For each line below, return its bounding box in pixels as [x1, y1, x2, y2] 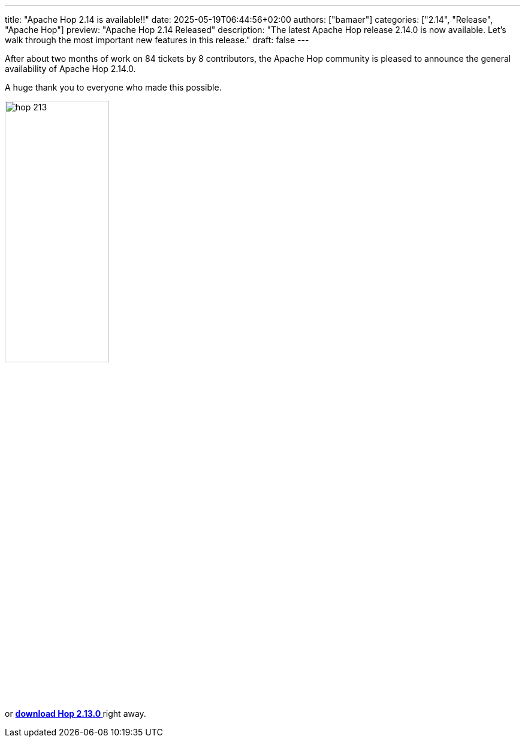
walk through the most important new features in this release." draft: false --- [5, 35, 309, 45]
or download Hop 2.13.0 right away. [5, 708, 146, 719]
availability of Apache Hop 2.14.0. [5, 64, 136, 74]
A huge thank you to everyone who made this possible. [5, 82, 222, 92]
